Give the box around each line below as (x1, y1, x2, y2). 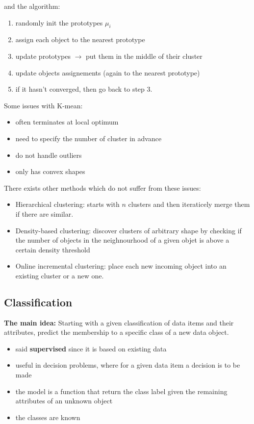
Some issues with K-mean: (4, 100, 83, 110)
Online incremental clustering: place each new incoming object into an (15, 261, 227, 271)
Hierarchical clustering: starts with (15, 199, 120, 209)
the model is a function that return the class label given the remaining (15, 386, 228, 396)
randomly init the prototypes (15, 17, 103, 27)
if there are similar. (15, 208, 74, 219)
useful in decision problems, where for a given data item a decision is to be (15, 360, 240, 370)
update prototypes (15, 50, 71, 61)
